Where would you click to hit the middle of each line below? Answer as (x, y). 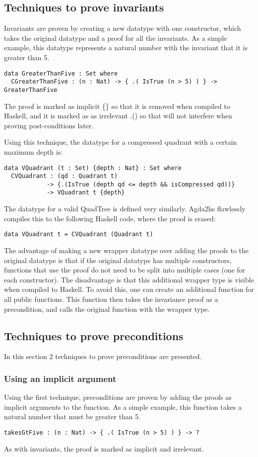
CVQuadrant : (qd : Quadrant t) (64, 176)
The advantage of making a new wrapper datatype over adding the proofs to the (126, 250)
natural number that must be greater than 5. (72, 416)
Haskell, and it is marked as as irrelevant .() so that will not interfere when (118, 116)
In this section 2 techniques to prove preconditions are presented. (103, 356)
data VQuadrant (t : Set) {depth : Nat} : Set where (93, 168)
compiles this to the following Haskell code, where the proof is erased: (110, 218)
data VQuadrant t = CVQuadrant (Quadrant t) (79, 234)
